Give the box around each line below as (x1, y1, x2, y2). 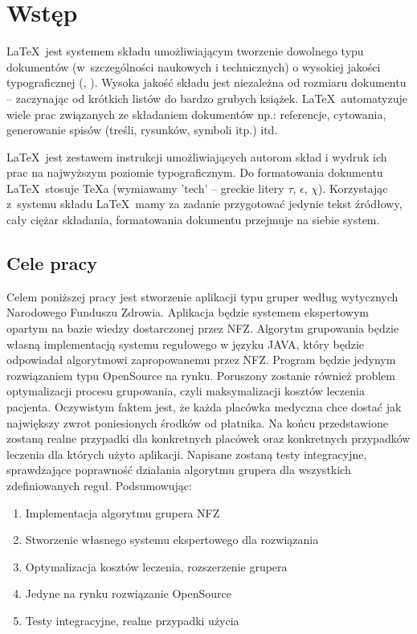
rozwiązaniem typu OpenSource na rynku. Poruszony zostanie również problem (6, 366, 395, 383)
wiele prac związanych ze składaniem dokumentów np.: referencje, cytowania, (6, 105, 386, 122)
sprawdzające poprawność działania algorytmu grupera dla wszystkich (6, 461, 351, 478)
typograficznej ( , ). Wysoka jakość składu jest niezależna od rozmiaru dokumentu (6, 74, 407, 91)
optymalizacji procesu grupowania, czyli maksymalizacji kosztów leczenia (6, 382, 365, 399)
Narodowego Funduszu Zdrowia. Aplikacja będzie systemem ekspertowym (6, 304, 369, 321)
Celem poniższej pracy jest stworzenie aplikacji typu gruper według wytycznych (6, 288, 399, 305)
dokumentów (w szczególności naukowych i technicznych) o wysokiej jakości (6, 58, 381, 75)
